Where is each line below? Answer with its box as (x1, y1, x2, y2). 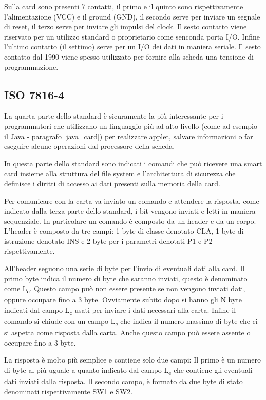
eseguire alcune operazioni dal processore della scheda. (4, 141, 175, 151)
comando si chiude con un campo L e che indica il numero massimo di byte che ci (4, 316, 258, 328)
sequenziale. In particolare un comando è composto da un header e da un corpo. (4, 215, 256, 226)
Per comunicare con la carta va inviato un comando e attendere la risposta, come (4, 195, 259, 206)
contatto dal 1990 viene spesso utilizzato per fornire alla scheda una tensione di (4, 51, 254, 62)
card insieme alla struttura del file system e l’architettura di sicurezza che (4, 168, 236, 179)
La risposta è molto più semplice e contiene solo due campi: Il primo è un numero (4, 354, 261, 365)
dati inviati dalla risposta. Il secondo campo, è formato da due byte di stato (4, 376, 243, 387)
